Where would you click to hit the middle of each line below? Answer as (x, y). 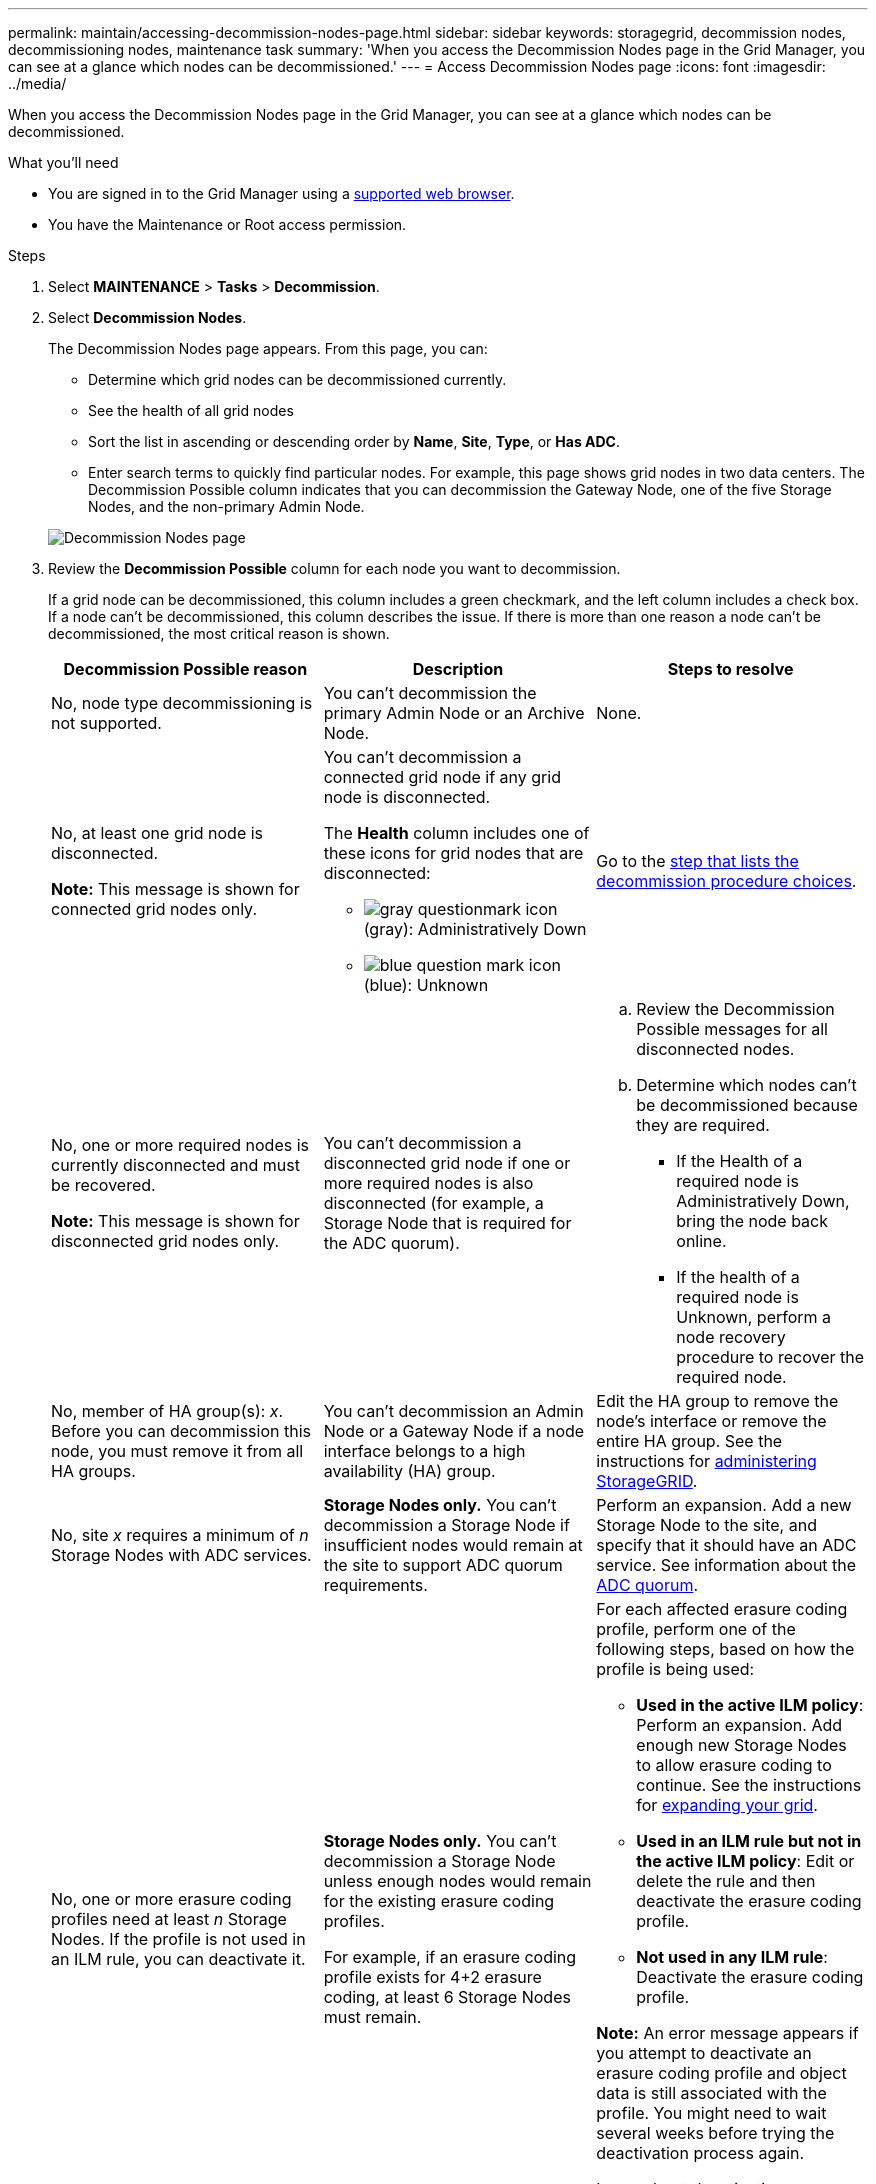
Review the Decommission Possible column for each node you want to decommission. (334, 568)
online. (701, 1241)
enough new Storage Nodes (741, 1745)
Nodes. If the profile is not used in (178, 1939)
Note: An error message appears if (727, 2033)
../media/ (37, 83)
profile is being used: (675, 1669)
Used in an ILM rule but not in (749, 1841)
